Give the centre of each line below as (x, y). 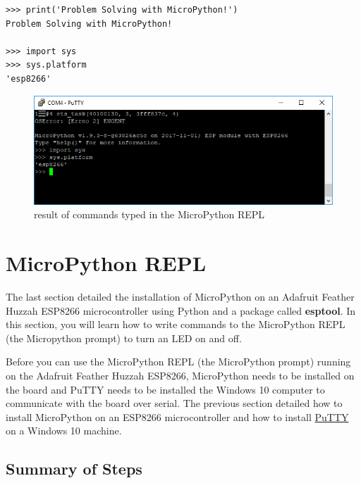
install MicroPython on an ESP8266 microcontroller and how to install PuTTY (177, 416)
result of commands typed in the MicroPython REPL (149, 214)
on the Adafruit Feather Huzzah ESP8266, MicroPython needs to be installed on (180, 376)
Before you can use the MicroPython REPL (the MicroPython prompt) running (178, 362)
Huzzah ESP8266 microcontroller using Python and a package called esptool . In (181, 310)
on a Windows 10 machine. (64, 431)
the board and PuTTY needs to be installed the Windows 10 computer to (165, 389)
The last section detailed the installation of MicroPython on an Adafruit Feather (180, 297)
